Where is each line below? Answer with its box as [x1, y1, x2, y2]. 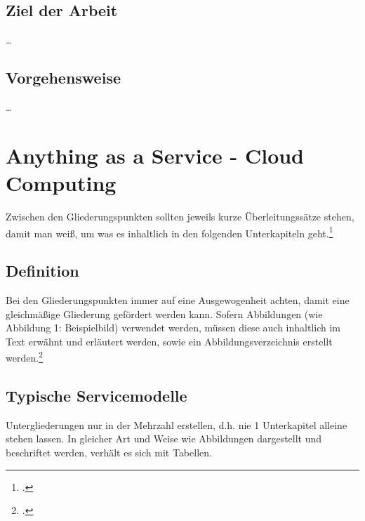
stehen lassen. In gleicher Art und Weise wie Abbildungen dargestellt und [6, 431, 322, 446]
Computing [6, 168, 117, 197]
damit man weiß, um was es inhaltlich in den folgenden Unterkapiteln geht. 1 [6, 223, 333, 240]
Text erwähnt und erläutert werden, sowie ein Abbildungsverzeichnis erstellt [6, 334, 333, 348]
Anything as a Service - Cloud [6, 140, 305, 169]
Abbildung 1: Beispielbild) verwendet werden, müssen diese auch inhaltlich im [6, 320, 340, 335]
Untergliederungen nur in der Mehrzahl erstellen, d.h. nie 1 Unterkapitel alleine [6, 417, 347, 432]
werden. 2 [6, 348, 43, 364]
